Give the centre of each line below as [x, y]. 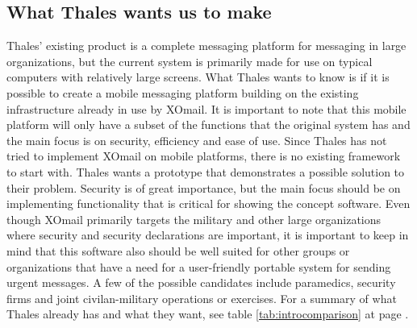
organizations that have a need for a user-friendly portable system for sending [199, 266]
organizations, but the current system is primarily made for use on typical [190, 61]
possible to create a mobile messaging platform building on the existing [183, 92]
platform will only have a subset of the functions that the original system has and [208, 125]
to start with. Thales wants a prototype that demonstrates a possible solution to [206, 171]
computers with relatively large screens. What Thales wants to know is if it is [198, 77]
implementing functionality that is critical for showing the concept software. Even [208, 203]
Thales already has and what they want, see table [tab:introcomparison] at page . [208, 314]
